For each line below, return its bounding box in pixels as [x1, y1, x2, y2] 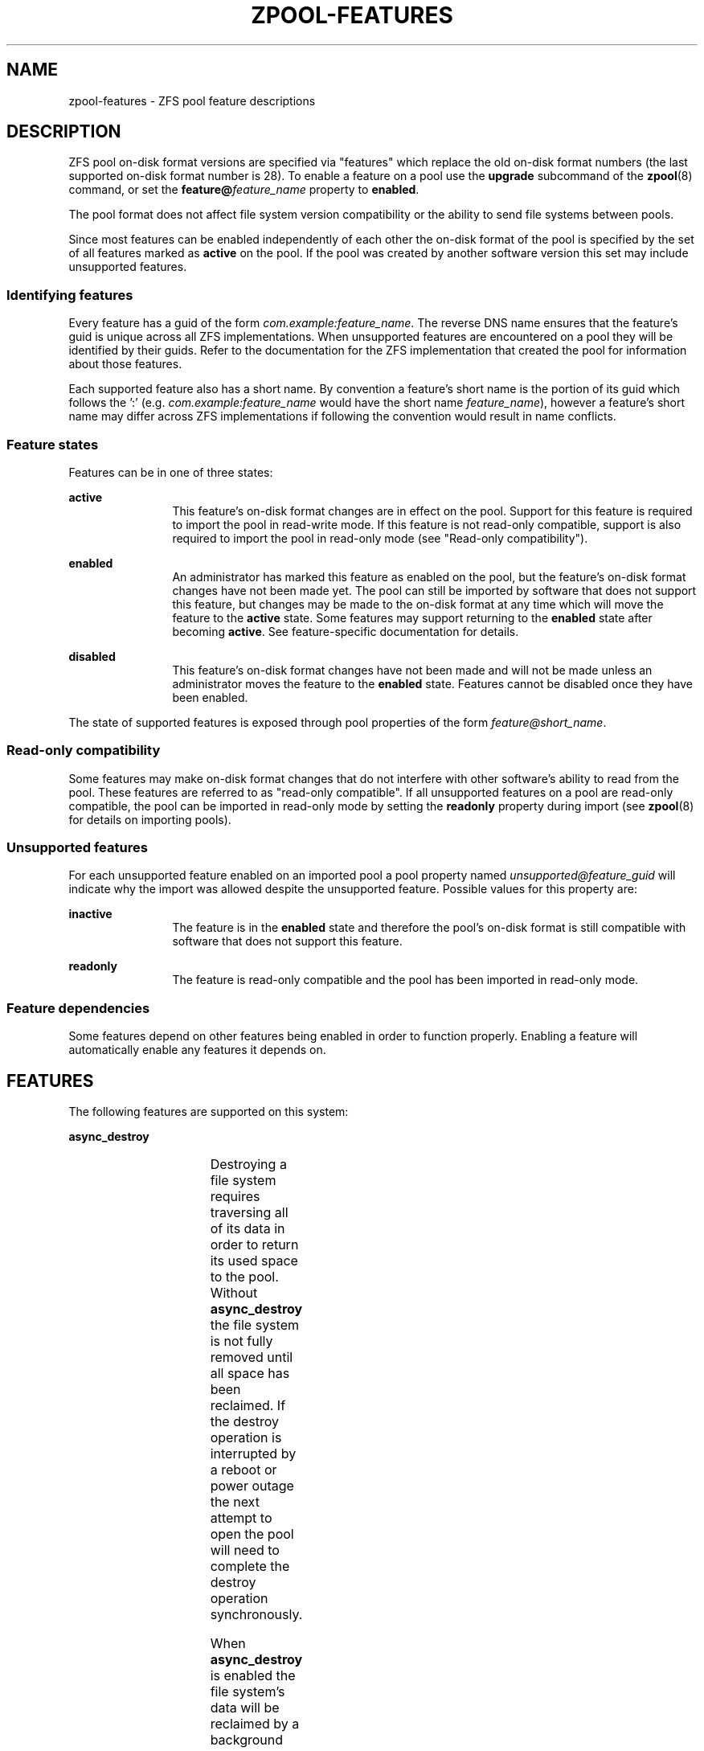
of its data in [210, 1220, 285, 1237]
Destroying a [210, 1156, 287, 1173]
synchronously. [210, 1606, 303, 1623]
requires [210, 1188, 260, 1205]
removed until [210, 1349, 293, 1366]
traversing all [210, 1204, 289, 1221]
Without [210, 1285, 258, 1302]
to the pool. [210, 1269, 279, 1286]
